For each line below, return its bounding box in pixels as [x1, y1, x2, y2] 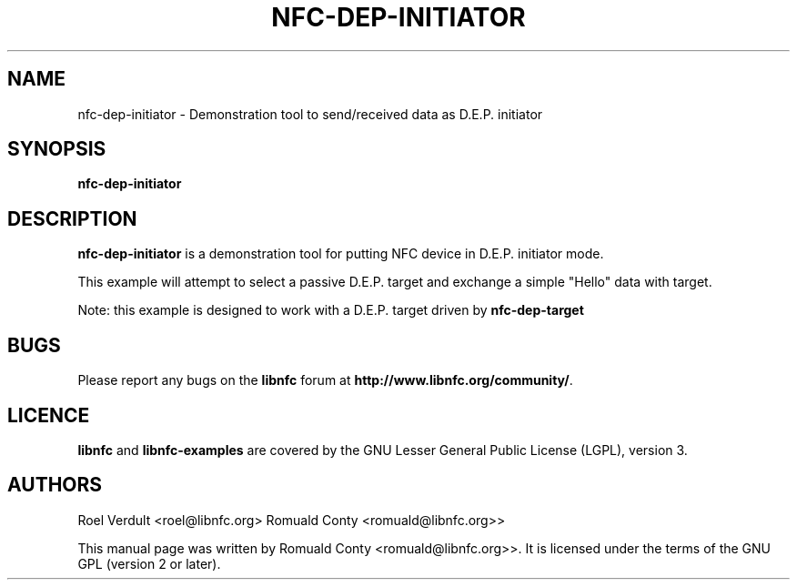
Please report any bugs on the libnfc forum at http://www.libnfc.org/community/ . [77, 372, 573, 389]
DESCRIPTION [7, 207, 137, 230]
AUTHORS [7, 473, 103, 497]
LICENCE [7, 403, 90, 427]
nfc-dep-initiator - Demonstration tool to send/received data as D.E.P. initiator [77, 106, 543, 122]
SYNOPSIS [7, 137, 106, 161]
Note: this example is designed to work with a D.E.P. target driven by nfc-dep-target [77, 302, 584, 319]
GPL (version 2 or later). [77, 555, 221, 572]
